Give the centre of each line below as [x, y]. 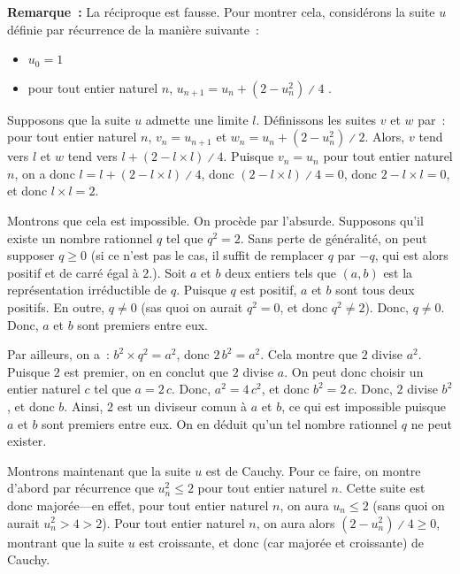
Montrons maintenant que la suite [99, 470]
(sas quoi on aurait [192, 306]
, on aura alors [295, 522]
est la [398, 272]
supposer [31, 255]
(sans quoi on [409, 505]
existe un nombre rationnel [80, 237]
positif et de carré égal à [73, 272]
